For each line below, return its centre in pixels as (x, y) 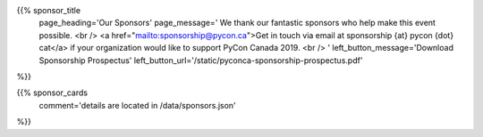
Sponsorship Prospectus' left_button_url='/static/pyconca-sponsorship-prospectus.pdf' (201, 60)
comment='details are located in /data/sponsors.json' (137, 105)
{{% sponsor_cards (52, 93)
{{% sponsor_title (48, 10)
